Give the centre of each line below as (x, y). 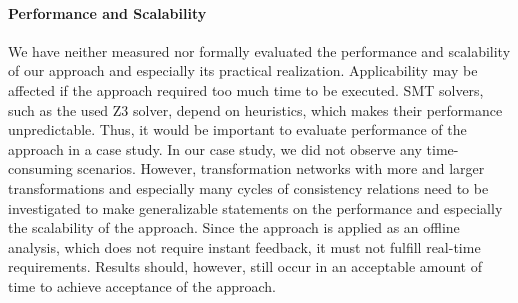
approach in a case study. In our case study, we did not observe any (215, 148)
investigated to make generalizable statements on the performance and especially (255, 207)
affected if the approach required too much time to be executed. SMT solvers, (246, 89)
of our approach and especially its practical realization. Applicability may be (243, 70)
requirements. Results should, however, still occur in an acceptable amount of (245, 266)
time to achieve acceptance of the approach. (142, 285)
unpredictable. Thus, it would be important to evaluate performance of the (237, 129)
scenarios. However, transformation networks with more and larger (281, 168)
